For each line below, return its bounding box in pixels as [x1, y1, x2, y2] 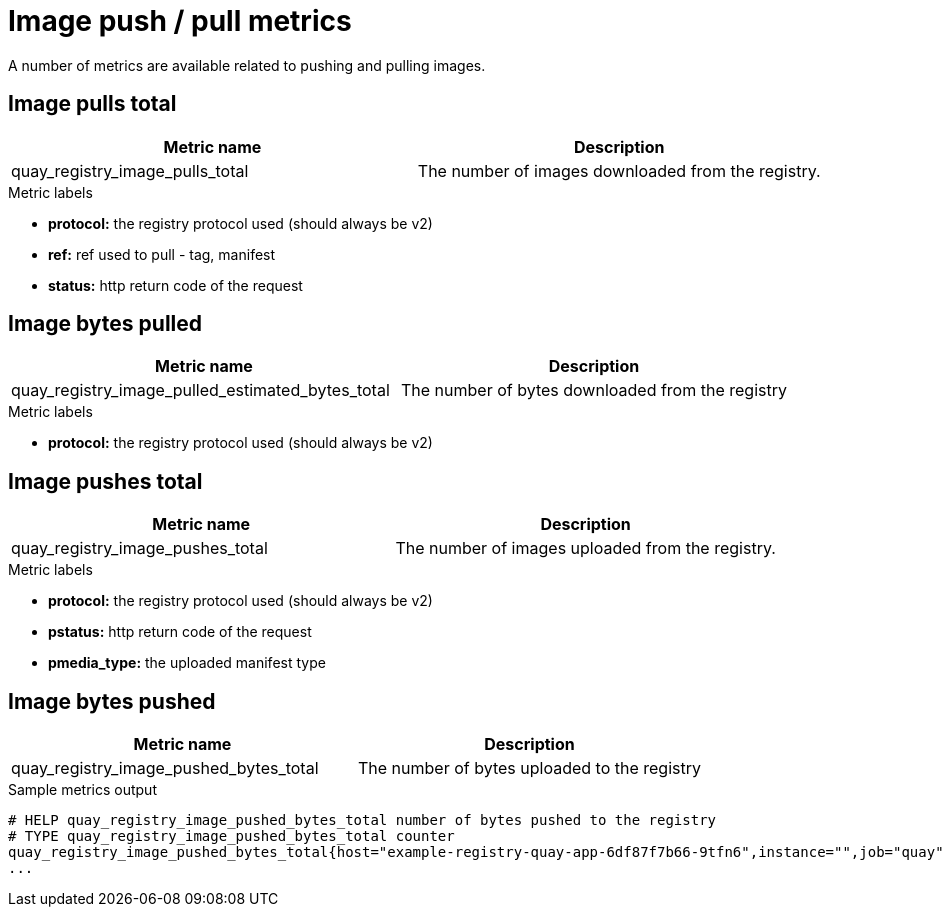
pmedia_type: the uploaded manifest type [48, 654, 326, 672]
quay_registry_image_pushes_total [11, 538, 268, 559]
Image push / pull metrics [8, 4, 352, 38]
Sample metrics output [8, 781, 157, 799]
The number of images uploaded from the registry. [395, 538, 776, 559]
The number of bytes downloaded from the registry [400, 380, 787, 401]
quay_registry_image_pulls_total [11, 160, 249, 181]
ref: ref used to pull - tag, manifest [48, 245, 276, 263]
